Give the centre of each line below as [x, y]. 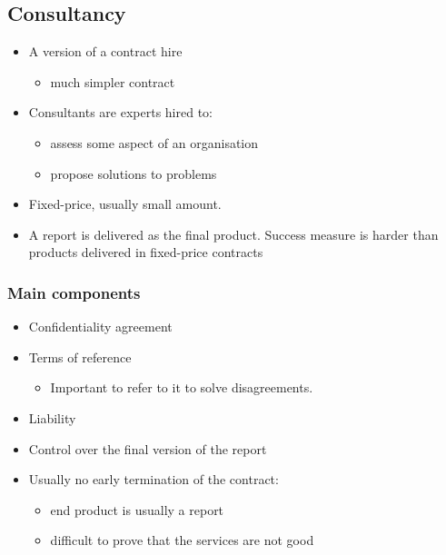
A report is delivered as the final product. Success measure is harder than [233, 234]
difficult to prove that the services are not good [182, 540]
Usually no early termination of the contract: [154, 479]
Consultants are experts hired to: [120, 112]
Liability [52, 417]
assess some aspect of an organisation [154, 142]
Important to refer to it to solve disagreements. [182, 387]
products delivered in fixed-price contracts [146, 252]
